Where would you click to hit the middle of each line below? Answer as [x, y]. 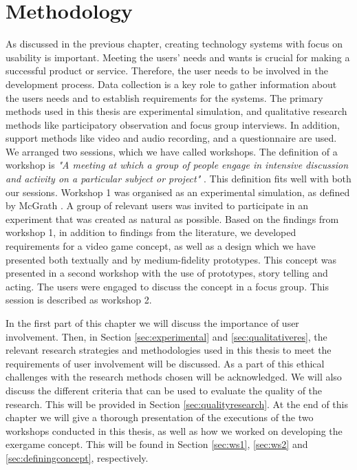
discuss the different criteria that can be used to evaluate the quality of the [164, 390]
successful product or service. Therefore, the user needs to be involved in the [167, 71]
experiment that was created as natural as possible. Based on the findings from [172, 218]
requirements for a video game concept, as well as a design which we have [161, 246]
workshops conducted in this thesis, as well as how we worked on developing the [174, 430]
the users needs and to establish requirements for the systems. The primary [164, 97]
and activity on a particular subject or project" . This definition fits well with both [178, 179]
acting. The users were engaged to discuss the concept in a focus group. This [167, 286]
